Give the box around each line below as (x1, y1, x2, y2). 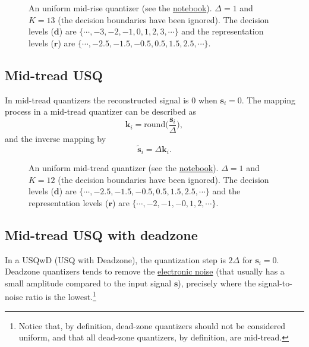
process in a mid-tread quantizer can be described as (5, 105, 197, 118)
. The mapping (241, 93, 295, 106)
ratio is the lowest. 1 (26, 289, 96, 303)
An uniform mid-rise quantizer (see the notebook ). (29, 2, 212, 14)
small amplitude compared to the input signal (5, 276, 172, 289)
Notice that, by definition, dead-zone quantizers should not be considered (18, 319, 286, 332)
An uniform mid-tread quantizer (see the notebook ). (29, 162, 219, 174)
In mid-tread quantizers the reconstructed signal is (5, 93, 189, 106)
